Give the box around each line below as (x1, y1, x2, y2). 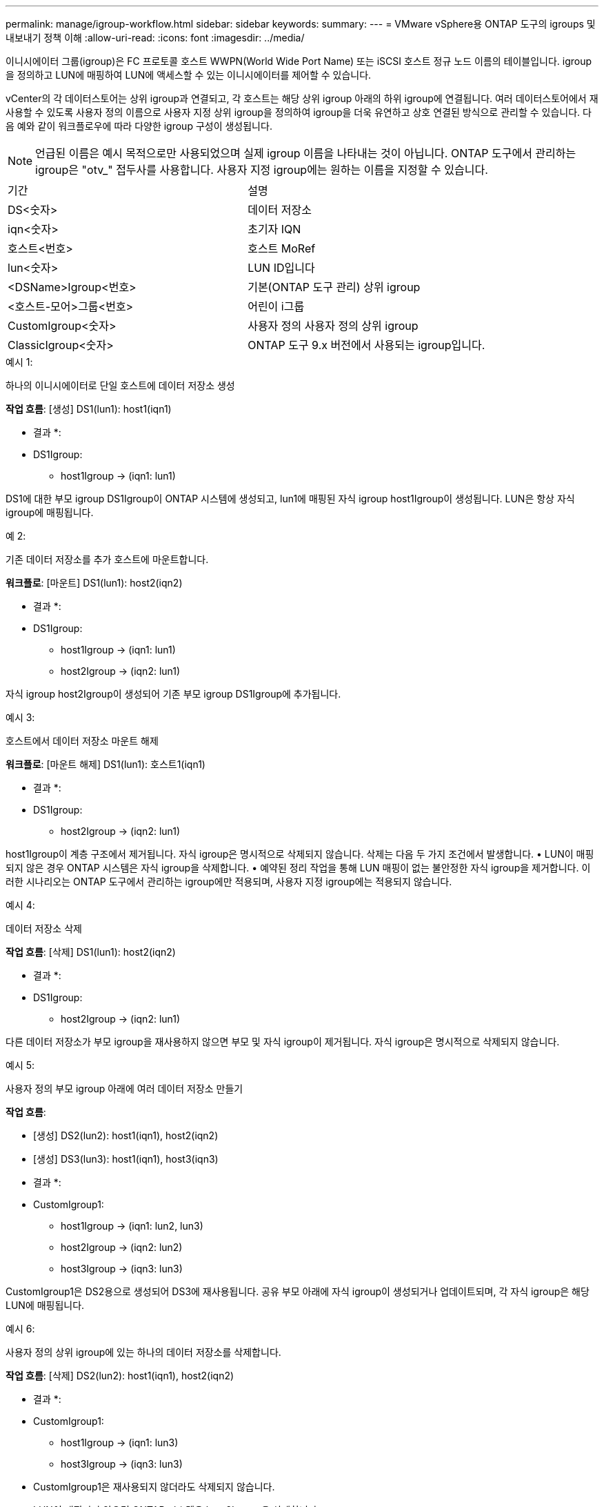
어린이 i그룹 (248, 299, 305, 313)
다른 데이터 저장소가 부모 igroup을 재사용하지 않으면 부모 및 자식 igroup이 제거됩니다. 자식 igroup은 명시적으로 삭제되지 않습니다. (6, 1036, 560, 1047)
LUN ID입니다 (248, 261, 315, 275)
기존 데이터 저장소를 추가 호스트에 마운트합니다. (6, 553, 209, 565)
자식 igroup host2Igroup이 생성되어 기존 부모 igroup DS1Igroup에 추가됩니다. (6, 688, 341, 700)
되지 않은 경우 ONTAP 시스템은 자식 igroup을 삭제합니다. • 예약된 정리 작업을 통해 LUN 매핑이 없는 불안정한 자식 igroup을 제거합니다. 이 (6, 862, 591, 874)
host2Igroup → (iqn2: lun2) (61, 1241, 183, 1253)
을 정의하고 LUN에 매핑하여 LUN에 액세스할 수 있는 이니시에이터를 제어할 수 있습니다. (6, 69, 372, 81)
